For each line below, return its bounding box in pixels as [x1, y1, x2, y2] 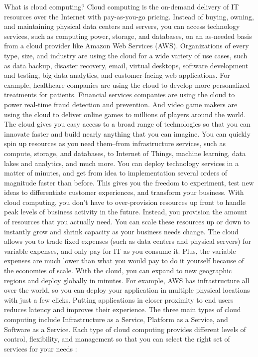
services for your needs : [4, 343, 77, 354]
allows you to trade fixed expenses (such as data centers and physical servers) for [4, 236, 251, 246]
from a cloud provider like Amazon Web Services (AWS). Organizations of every [4, 40, 249, 51]
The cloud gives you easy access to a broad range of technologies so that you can [4, 119, 251, 129]
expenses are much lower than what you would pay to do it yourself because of [4, 255, 244, 266]
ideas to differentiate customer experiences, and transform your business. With [4, 187, 244, 197]
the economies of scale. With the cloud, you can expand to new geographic [4, 265, 232, 276]
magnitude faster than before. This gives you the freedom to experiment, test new [4, 177, 254, 187]
